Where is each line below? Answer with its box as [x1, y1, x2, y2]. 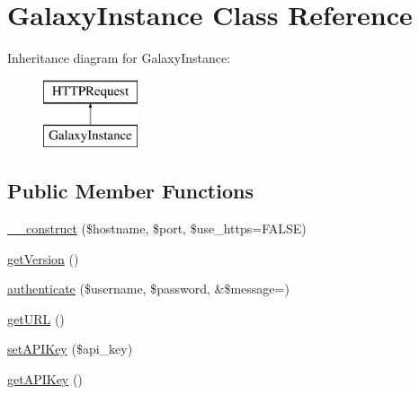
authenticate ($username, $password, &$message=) [7, 279, 290, 298]
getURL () [7, 309, 65, 328]
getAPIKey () [7, 370, 83, 389]
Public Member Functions [7, 177, 254, 205]
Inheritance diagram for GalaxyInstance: [7, 48, 231, 67]
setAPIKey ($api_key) [7, 339, 133, 358]
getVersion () [7, 249, 79, 268]
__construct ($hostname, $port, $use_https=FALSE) [7, 219, 307, 238]
